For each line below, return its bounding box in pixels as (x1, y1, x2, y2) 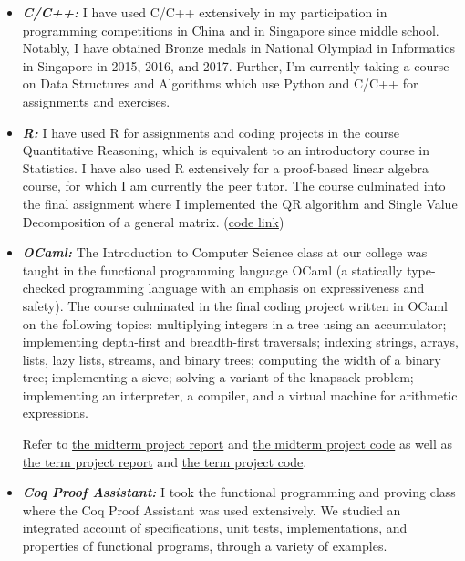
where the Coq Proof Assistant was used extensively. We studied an (22, 500, 401, 519)
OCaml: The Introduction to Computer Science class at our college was (22, 243, 428, 262)
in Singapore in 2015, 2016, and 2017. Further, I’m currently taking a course (22, 56, 449, 75)
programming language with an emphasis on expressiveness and (69, 278, 425, 297)
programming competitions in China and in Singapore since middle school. (22, 20, 439, 39)
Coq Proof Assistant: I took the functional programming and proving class (22, 483, 456, 502)
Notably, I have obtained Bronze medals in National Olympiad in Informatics (22, 38, 455, 57)
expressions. (22, 403, 89, 422)
